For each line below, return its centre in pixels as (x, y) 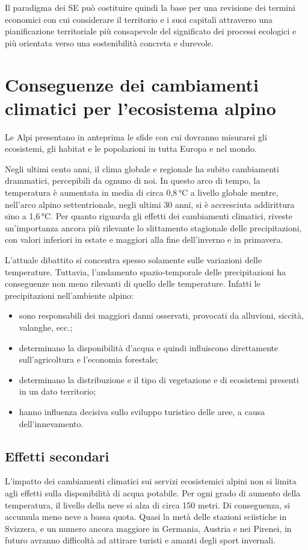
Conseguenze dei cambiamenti (132, 84)
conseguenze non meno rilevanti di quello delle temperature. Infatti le (133, 283)
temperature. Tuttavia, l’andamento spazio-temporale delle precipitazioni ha (145, 271)
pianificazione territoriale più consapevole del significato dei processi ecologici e (151, 31)
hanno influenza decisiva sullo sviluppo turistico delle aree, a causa (142, 411)
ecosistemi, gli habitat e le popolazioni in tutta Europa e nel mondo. (131, 148)
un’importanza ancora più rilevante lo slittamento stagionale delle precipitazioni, (153, 227)
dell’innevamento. (51, 423)
